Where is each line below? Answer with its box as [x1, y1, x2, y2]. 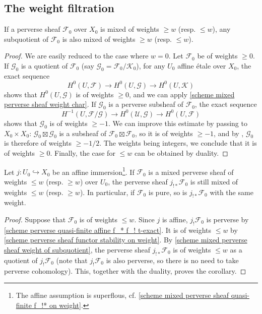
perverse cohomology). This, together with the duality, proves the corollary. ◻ [4, 265, 246, 276]
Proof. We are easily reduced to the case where [4, 50, 149, 61]
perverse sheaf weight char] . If [4, 99, 96, 109]
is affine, [162, 214, 188, 224]
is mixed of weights [100, 24, 159, 34]
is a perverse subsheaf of [108, 99, 183, 109]
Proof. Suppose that [4, 214, 66, 224]
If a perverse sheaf [4, 24, 60, 34]
